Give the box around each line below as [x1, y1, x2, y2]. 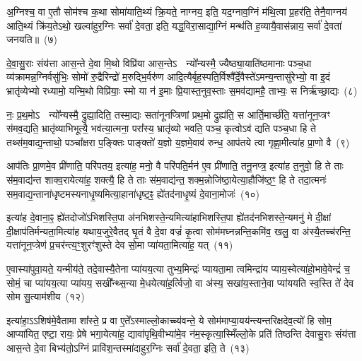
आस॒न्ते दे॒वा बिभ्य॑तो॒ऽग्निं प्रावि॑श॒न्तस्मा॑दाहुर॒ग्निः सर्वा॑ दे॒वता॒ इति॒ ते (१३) [6, 340, 250, 355]
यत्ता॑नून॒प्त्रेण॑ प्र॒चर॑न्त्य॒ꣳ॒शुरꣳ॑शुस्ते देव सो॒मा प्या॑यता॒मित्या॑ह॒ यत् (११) [6, 237, 233, 252]
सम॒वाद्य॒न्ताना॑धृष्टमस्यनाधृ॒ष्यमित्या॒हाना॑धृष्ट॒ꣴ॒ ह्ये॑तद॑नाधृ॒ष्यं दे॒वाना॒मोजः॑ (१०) [6, 186, 259, 201]
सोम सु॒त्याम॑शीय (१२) [6, 289, 85, 304]
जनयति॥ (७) [6, 32, 58, 47]
